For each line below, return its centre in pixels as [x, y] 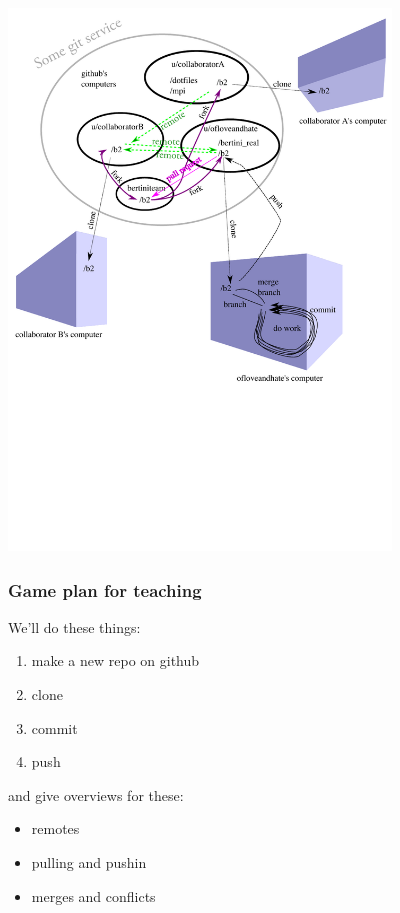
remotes [55, 828]
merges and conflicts [93, 895]
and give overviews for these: [96, 794]
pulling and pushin [89, 862]
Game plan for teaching [105, 589]
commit [54, 727]
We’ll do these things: [74, 626]
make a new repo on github [115, 660]
